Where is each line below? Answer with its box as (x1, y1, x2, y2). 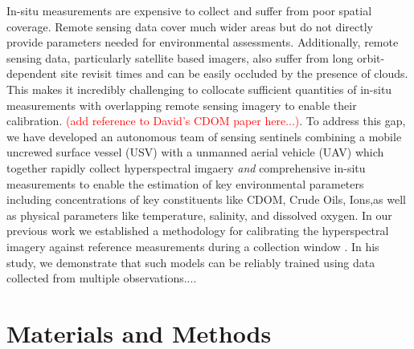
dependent (6, 65, 58, 82)
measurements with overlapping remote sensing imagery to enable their (6, 96, 357, 113)
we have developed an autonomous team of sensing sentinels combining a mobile (6, 128, 402, 144)
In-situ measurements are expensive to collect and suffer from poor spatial (6, 2, 372, 18)
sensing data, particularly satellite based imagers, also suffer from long (6, 49, 354, 66)
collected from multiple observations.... (6, 270, 197, 286)
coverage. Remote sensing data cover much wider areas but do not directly (6, 18, 373, 34)
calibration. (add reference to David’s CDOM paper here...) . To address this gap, (6, 112, 406, 129)
